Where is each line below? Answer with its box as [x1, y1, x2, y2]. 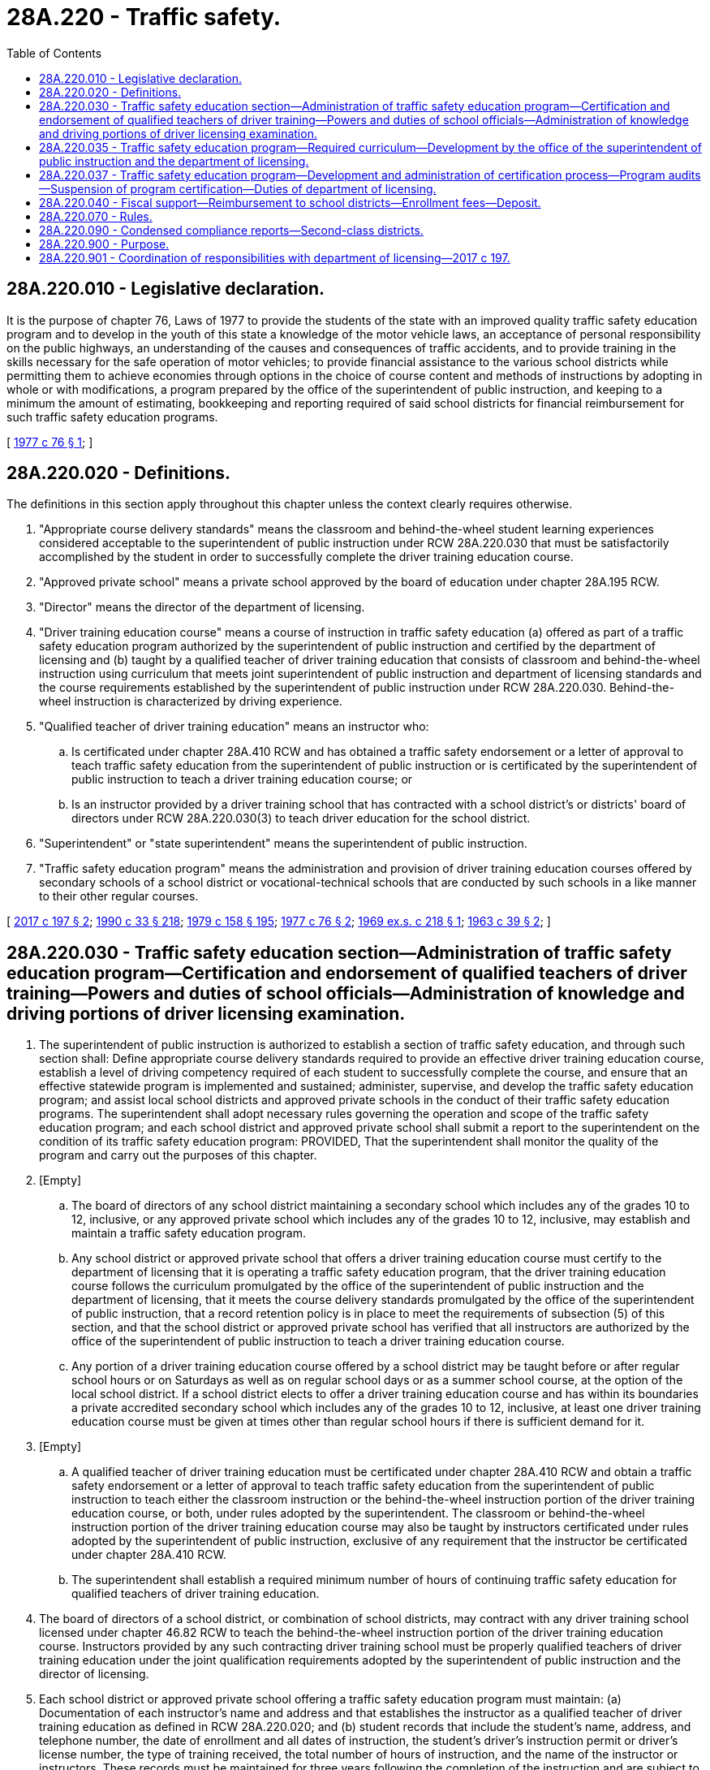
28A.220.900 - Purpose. [39, 236, 170, 251]
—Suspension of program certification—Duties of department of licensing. [39, 181, 437, 196]
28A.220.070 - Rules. [39, 209, 153, 223]
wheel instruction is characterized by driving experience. [39, 694, 342, 709]
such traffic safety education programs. [6, 409, 218, 424]
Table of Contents [6, 45, 102, 60]
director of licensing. [39, 1667, 149, 1681]
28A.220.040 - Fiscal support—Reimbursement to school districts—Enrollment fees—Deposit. [39, 195, 541, 209]
